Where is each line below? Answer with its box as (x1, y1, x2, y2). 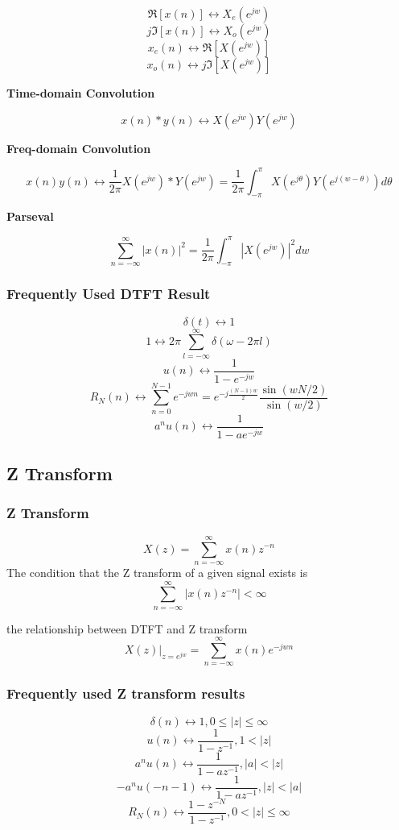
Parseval (6, 208, 54, 225)
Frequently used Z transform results (6, 683, 245, 703)
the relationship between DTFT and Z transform (6, 620, 248, 637)
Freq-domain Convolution (6, 139, 151, 156)
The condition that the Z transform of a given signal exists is (6, 563, 308, 580)
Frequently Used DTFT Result (6, 284, 211, 304)
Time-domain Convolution (6, 85, 155, 101)
